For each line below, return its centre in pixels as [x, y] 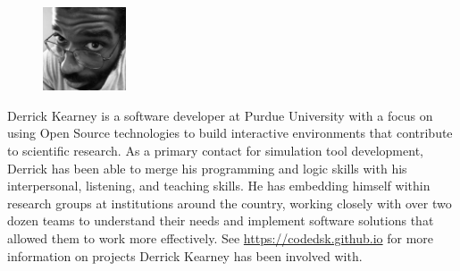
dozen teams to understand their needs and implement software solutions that [221, 220]
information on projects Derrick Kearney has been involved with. [185, 255]
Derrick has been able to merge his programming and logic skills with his [207, 168]
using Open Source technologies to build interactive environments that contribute [230, 133]
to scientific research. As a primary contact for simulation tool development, [215, 151]
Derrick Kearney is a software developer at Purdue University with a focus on [220, 115]
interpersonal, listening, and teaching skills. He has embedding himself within [219, 186]
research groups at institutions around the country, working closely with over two [230, 203]
